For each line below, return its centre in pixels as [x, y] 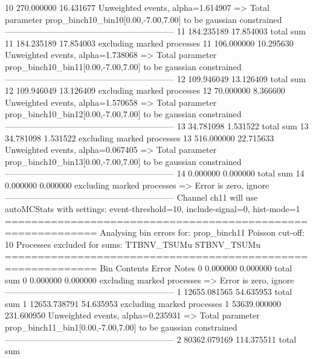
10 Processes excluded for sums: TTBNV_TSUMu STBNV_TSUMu [133, 244]
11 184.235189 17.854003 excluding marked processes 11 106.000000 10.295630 [149, 43]
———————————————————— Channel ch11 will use [131, 197]
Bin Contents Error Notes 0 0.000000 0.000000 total [196, 268]
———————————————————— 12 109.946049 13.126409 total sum [155, 78]
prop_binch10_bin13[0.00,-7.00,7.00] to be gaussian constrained [123, 161]
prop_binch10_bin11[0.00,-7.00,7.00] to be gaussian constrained [123, 66]
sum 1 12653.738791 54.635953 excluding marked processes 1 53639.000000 [143, 303]
